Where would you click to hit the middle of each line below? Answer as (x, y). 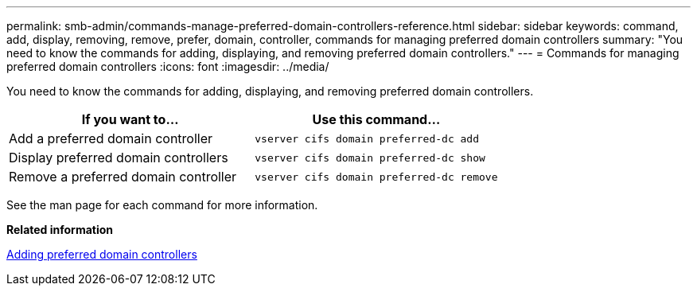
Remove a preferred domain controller (123, 177)
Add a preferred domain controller (111, 138)
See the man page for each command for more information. (162, 205)
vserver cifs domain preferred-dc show (370, 158)
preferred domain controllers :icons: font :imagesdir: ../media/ (168, 66)
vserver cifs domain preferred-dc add (367, 138)
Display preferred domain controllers (119, 158)
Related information (60, 230)
